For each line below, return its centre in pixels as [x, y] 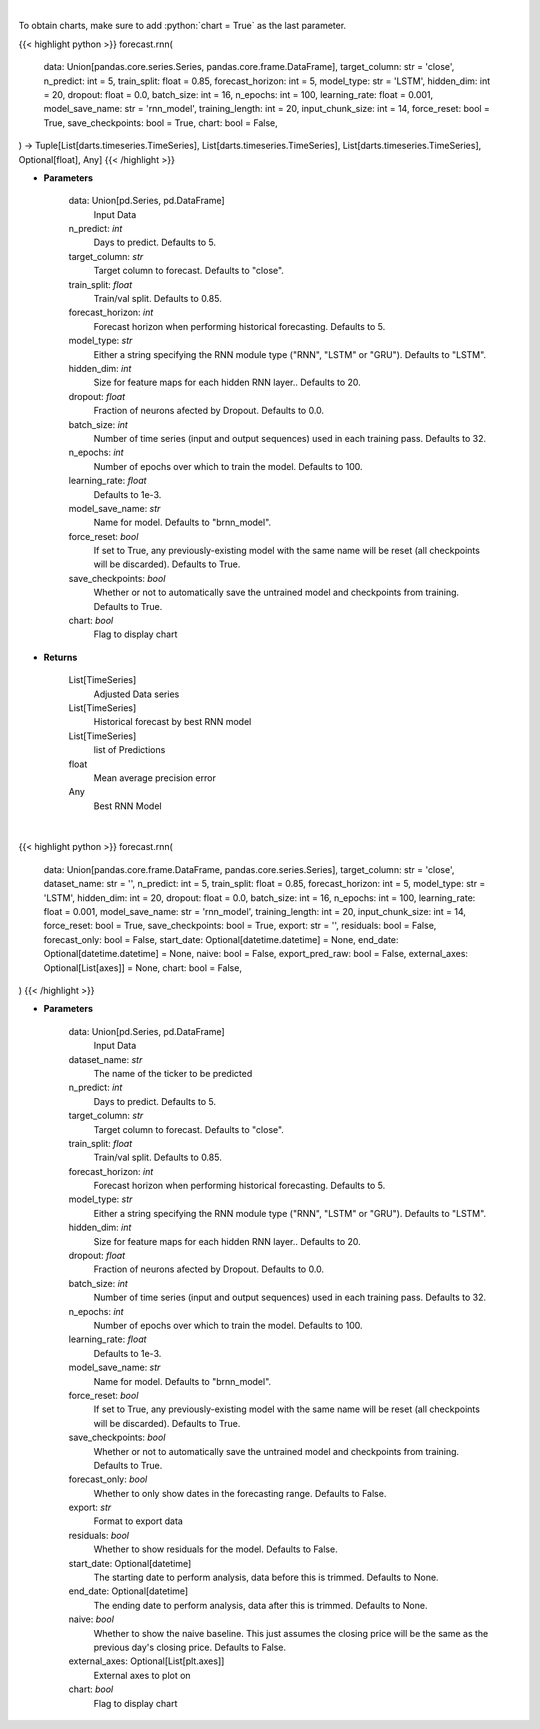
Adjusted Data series [136, 694]
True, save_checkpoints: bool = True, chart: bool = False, [161, 122]
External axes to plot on [142, 1675]
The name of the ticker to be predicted [173, 1073]
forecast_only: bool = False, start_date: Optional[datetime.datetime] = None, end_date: [221, 939]
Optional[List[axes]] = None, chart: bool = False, [142, 967]
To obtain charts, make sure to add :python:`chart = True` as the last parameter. [182, 26]
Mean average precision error [155, 777]
